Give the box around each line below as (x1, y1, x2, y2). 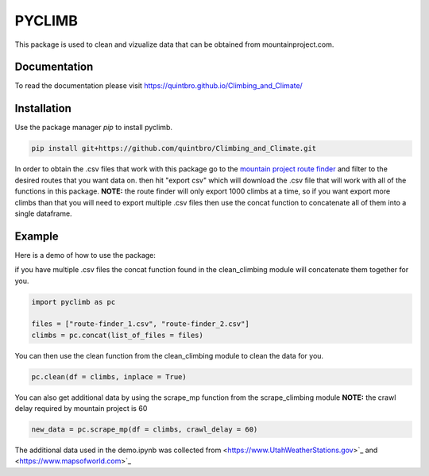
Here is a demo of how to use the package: (14, 250, 157, 259)
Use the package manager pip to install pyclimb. (14, 123, 172, 132)
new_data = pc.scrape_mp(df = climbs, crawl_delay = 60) (31, 425, 258, 434)
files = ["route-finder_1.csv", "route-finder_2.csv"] (31, 320, 249, 328)
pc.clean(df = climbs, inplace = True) (31, 372, 187, 381)
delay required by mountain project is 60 (14, 404, 148, 413)
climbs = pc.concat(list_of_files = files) (31, 330, 204, 340)
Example (14, 229, 59, 243)
